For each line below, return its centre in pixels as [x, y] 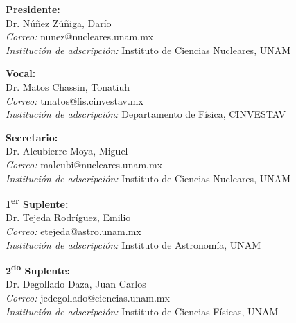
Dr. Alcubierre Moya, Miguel [67, 151]
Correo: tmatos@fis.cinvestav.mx [75, 100]
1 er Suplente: [37, 203]
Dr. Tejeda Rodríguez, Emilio [68, 217]
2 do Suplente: [38, 269]
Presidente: [33, 9]
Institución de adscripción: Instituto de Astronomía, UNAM [133, 244]
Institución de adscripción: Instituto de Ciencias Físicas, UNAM [142, 311]
